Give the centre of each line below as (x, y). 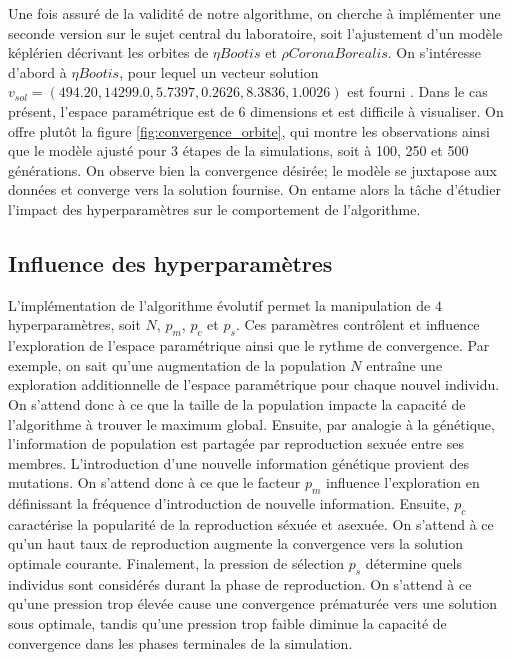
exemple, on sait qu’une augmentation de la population (177, 364)
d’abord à (37, 71)
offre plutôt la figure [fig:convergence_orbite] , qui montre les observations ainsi (249, 130)
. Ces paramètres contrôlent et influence (357, 324)
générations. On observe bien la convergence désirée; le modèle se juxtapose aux (252, 169)
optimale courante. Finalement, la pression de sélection (176, 563)
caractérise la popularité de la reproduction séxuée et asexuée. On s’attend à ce (251, 523)
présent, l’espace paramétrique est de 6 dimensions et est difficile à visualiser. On (256, 110)
